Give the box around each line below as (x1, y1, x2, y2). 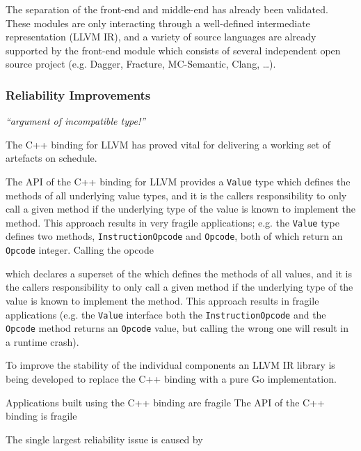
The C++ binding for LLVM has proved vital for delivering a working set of (6, 137, 331, 151)
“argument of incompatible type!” (6, 114, 146, 128)
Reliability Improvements (6, 86, 151, 103)
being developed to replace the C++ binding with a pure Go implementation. (6, 372, 337, 386)
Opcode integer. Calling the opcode (6, 243, 154, 257)
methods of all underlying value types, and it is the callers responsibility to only (6, 188, 347, 202)
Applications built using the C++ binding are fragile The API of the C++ (6, 395, 325, 409)
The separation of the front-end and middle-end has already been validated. (6, 2, 328, 16)
